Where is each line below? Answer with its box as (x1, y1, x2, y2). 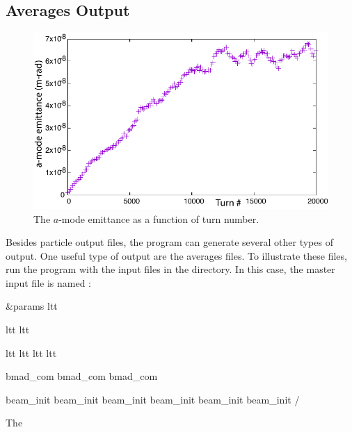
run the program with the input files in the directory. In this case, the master (6, 262, 335, 276)
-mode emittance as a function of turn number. (58, 211, 259, 226)
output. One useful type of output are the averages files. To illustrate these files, (6, 248, 347, 263)
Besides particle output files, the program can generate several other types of (6, 235, 333, 249)
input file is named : (6, 275, 91, 290)
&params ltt (6, 299, 58, 313)
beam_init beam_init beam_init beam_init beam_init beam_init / (6, 392, 300, 406)
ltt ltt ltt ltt (6, 345, 57, 360)
